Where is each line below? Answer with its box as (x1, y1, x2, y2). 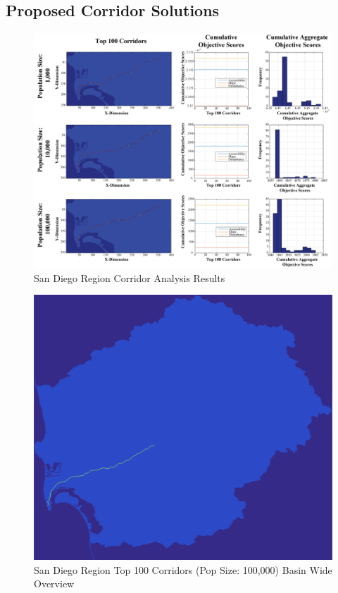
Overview (34, 576, 75, 591)
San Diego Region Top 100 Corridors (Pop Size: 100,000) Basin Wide (34, 562, 332, 577)
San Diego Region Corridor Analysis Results (34, 270, 225, 285)
